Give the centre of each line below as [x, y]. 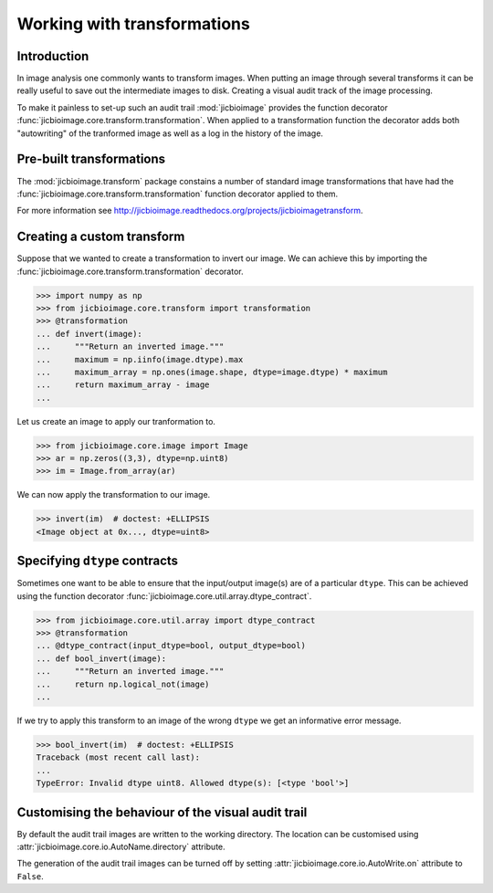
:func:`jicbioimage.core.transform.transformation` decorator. [130, 271]
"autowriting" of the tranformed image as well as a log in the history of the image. [170, 133]
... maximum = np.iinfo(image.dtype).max [140, 359]
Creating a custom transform [101, 237]
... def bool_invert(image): [101, 658]
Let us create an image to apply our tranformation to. [116, 421]
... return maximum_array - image [123, 385]
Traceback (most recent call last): [118, 757]
